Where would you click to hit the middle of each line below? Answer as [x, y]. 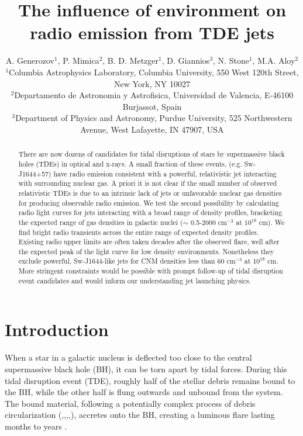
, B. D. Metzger [131, 60]
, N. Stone [231, 60]
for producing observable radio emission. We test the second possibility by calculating [149, 203]
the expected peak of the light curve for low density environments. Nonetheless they [146, 251]
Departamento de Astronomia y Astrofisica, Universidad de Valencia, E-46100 [154, 95]
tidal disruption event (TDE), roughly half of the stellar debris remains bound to [150, 380]
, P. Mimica [78, 60]
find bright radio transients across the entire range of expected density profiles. [138, 232]
